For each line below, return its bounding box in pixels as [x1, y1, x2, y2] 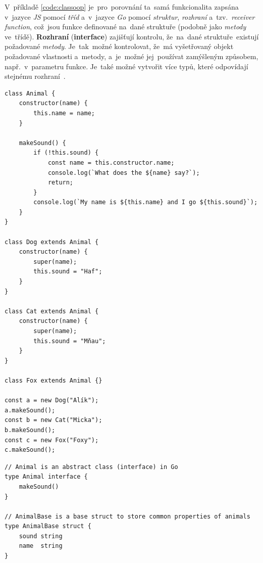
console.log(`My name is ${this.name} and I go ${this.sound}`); [33, 199, 258, 206]
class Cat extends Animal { [5, 307, 99, 315]
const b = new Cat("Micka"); [5, 416, 102, 424]
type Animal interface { [5, 473, 88, 481]
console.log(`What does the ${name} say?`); [47, 169, 200, 176]
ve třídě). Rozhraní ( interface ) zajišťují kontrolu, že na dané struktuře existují [5, 31, 259, 41]
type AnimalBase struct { [5, 523, 91, 530]
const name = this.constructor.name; [47, 159, 175, 166]
